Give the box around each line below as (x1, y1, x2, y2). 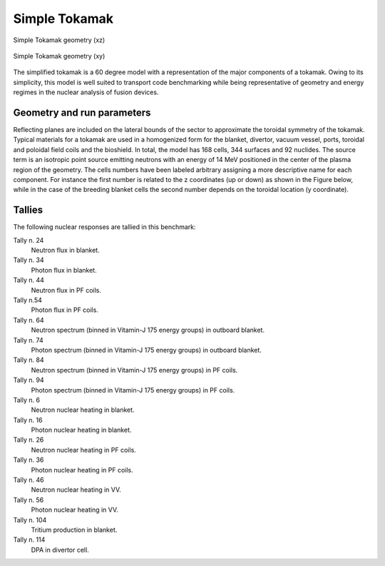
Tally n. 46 (13, 475, 44, 485)
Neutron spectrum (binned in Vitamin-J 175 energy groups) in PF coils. (31, 365, 238, 374)
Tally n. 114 (13, 535, 46, 544)
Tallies (13, 204, 43, 216)
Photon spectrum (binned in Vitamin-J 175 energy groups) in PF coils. (31, 385, 235, 394)
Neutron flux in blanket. (31, 246, 100, 255)
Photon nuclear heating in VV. (31, 505, 118, 514)
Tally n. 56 (13, 495, 44, 504)
